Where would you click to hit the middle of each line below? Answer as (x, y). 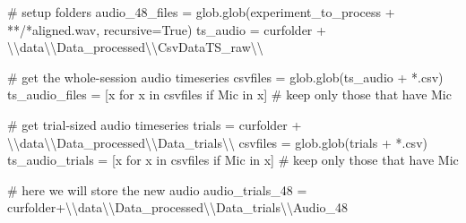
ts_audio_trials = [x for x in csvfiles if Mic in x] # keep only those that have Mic (233, 160)
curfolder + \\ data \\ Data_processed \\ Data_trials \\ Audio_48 (178, 207)
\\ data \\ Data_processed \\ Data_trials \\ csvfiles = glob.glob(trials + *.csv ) (217, 142)
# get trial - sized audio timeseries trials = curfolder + (155, 124)
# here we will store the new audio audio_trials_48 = (157, 189)
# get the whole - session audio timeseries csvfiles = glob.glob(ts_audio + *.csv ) (225, 77)
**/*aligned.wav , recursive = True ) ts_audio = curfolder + (167, 29)
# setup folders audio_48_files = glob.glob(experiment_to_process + (201, 12)
